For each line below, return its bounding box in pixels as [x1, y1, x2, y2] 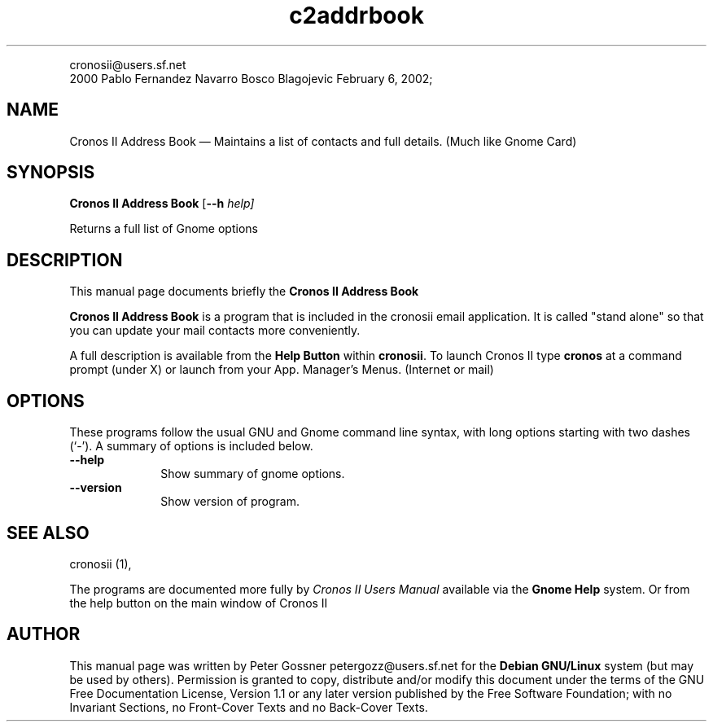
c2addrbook [289, 2, 424, 29]
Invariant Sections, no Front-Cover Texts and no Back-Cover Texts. [69, 699, 428, 714]
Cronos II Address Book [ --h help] [69, 196, 255, 211]
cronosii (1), [69, 556, 132, 571]
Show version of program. [160, 494, 300, 509]
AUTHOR [7, 624, 81, 645]
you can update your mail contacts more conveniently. [69, 323, 361, 338]
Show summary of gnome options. [160, 467, 345, 481]
